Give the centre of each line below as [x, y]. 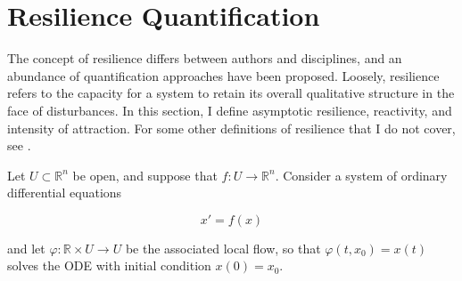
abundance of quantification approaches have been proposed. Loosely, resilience [223, 75]
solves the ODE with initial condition [109, 265]
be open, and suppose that [145, 175]
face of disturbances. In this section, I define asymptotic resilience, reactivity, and [230, 110]
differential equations [65, 193]
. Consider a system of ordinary [361, 175]
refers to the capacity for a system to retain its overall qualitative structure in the [231, 93]
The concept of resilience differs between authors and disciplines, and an [205, 58]
